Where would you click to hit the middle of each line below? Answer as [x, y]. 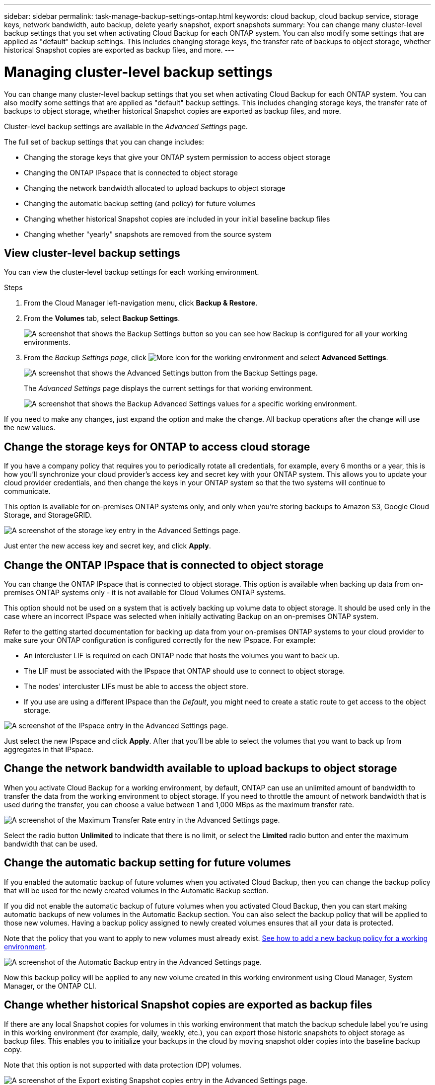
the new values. [30, 428]
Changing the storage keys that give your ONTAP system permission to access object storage [177, 157]
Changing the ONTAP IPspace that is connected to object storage [131, 172]
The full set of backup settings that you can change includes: [104, 142]
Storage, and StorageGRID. [48, 515]
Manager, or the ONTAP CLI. [50, 986]
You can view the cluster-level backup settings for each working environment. [132, 272]
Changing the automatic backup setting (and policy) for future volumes [140, 203]
